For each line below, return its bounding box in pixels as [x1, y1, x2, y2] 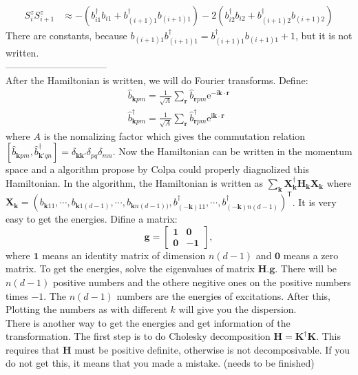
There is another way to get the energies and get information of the [6, 315, 291, 330]
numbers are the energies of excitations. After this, [116, 288, 330, 303]
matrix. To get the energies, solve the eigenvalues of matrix [6, 261, 255, 276]
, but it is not [295, 28, 352, 43]
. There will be [275, 261, 337, 276]
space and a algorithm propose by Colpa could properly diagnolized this [6, 162, 310, 176]
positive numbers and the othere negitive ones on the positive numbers [52, 274, 351, 289]
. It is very [292, 194, 337, 209]
